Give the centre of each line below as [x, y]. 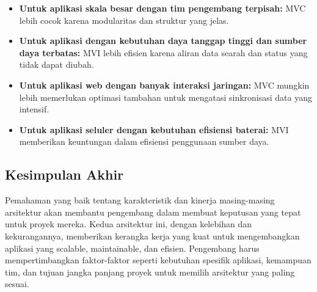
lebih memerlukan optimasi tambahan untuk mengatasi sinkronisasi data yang [166, 97]
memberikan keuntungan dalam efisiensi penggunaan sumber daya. [144, 141]
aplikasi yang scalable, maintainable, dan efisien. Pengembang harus [132, 248]
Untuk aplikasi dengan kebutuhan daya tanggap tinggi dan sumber [163, 41]
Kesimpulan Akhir [64, 174]
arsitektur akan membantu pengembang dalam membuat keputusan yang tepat [153, 212]
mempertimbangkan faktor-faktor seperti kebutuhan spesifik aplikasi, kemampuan [158, 260]
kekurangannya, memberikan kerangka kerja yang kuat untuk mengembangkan [152, 235]
